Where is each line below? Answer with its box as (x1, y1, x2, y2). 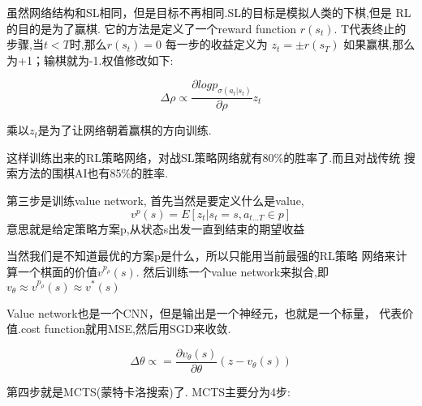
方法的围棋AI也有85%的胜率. (17, 165, 169, 182)
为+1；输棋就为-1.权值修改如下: (6, 51, 174, 68)
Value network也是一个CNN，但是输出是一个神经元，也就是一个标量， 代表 (6, 304, 403, 321)
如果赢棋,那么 (343, 36, 416, 53)
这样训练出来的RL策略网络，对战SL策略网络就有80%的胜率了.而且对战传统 (6, 148, 401, 165)
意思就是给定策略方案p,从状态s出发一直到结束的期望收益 (6, 220, 305, 237)
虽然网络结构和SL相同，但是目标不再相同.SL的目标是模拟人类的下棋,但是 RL (6, 4, 411, 20)
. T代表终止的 (334, 19, 407, 36)
